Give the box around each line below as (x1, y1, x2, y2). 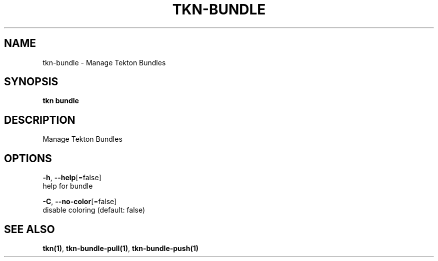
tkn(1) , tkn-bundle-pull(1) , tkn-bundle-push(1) (42, 244, 198, 253)
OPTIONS (4, 152, 52, 165)
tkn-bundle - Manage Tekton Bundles (42, 58, 166, 67)
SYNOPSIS (4, 75, 58, 88)
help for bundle (42, 182, 93, 191)
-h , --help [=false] (42, 173, 101, 182)
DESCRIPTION (4, 113, 75, 126)
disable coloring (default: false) (42, 206, 145, 215)
